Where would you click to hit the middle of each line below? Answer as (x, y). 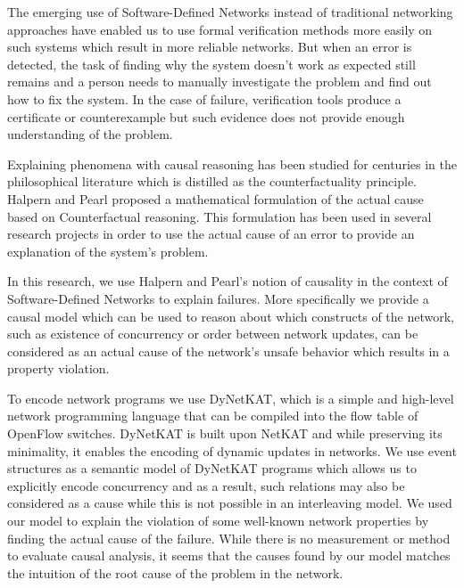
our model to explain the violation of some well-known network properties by (218, 521)
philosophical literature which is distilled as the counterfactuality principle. (212, 181)
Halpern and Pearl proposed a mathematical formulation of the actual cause (215, 198)
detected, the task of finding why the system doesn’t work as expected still (211, 64)
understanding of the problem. (90, 134)
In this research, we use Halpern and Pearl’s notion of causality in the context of (228, 281)
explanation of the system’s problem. (108, 251)
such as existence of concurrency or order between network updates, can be (213, 334)
